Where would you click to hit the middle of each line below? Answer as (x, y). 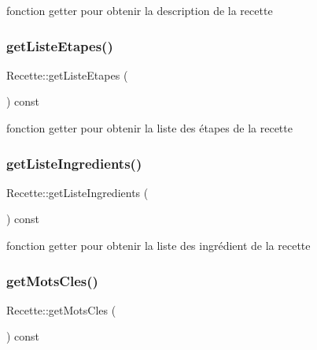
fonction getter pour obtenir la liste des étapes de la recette (149, 128)
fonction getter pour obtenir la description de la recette (140, 10)
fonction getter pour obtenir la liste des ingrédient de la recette (158, 245)
